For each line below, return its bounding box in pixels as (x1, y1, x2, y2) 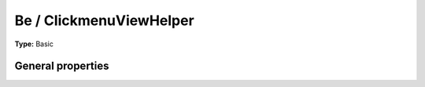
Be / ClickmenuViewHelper (14, 12, 194, 29)
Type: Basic (14, 39, 54, 49)
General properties (14, 60, 109, 73)
